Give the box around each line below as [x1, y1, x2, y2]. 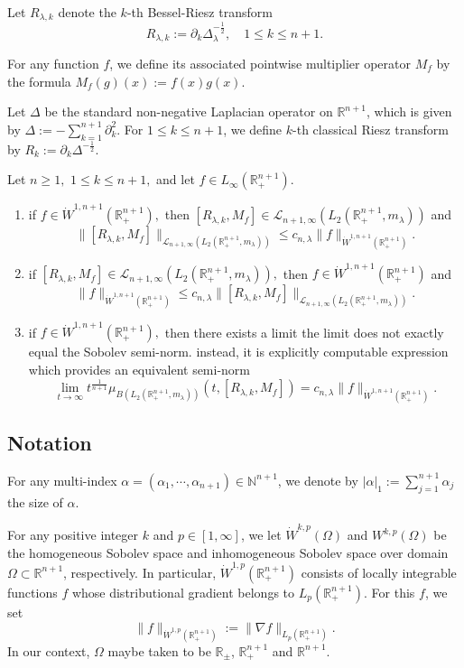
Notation [7, 429, 92, 457]
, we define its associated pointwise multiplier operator [109, 53, 412, 72]
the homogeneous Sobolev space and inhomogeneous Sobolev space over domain [7, 543, 449, 561]
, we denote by [277, 470, 358, 489]
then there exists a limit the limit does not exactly [164, 322, 444, 341]
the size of [7, 492, 63, 511]
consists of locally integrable [301, 562, 457, 581]
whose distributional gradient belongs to [71, 582, 295, 601]
